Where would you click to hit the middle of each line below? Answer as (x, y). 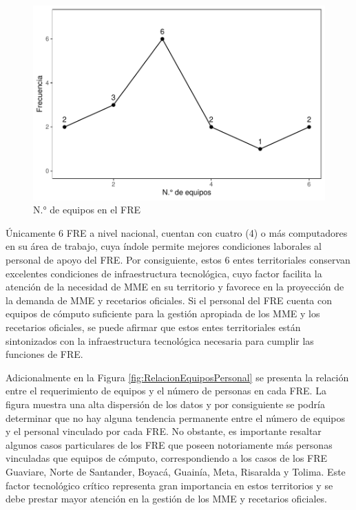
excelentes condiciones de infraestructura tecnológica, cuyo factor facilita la (164, 273)
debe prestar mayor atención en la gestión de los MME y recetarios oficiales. (167, 499)
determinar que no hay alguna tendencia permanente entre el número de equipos (175, 417)
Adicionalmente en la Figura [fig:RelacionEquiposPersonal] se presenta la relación (177, 377)
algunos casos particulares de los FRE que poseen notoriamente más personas (169, 444)
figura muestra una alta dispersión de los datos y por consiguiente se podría (165, 404)
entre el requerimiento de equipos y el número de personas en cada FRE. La (166, 391)
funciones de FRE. (44, 354)
